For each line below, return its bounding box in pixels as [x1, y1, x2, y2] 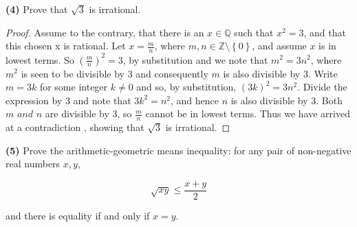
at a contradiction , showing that [6, 120, 144, 134]
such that [234, 25, 274, 39]
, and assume [252, 38, 307, 53]
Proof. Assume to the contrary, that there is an [6, 25, 204, 39]
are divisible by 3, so [45, 106, 132, 121]
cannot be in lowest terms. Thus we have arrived [145, 106, 350, 121]
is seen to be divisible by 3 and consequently [21, 66, 208, 80]
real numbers [6, 156, 61, 171]
